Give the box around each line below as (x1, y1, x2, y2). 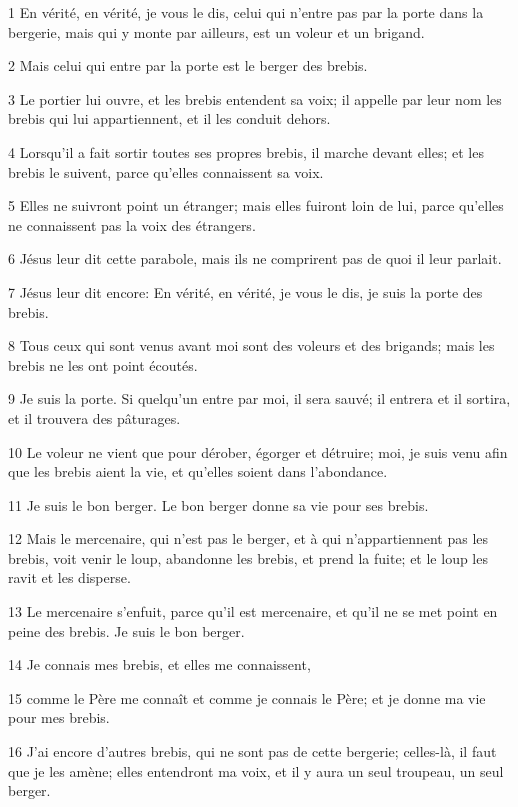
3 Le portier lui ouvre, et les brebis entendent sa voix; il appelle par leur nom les (8, 88, 502, 109)
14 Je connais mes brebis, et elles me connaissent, (8, 654, 311, 675)
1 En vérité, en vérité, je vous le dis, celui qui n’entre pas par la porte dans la (8, 2, 484, 22)
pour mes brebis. (8, 707, 110, 728)
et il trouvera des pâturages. (8, 407, 181, 428)
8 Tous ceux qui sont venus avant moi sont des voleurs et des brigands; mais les (8, 335, 495, 356)
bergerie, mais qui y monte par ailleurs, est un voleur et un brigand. (8, 21, 425, 42)
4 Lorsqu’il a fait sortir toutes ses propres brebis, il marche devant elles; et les (8, 141, 484, 162)
